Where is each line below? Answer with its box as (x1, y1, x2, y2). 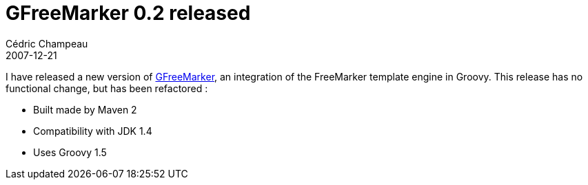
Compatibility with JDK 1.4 (33, 124, 152, 137)
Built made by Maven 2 (33, 103, 137, 116)
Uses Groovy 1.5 (33, 146, 107, 158)
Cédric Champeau (6, 37, 88, 50)
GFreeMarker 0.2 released (6, 1, 251, 25)
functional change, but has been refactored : (6, 82, 208, 94)
